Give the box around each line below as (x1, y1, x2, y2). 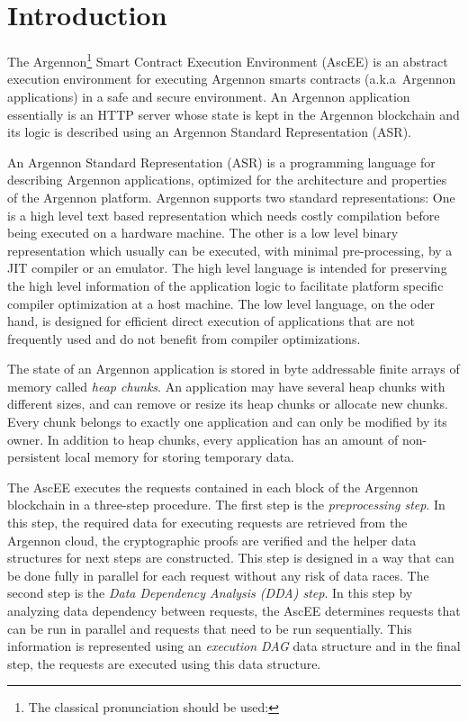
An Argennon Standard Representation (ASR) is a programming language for (7, 152, 436, 171)
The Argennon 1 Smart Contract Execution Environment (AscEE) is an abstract (7, 50, 448, 70)
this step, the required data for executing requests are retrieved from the (7, 513, 408, 532)
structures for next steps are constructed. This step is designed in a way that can (7, 548, 454, 567)
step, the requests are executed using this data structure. (7, 654, 321, 672)
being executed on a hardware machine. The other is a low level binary (7, 223, 399, 242)
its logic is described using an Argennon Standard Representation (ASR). (7, 122, 411, 141)
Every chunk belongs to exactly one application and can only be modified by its (7, 412, 447, 431)
